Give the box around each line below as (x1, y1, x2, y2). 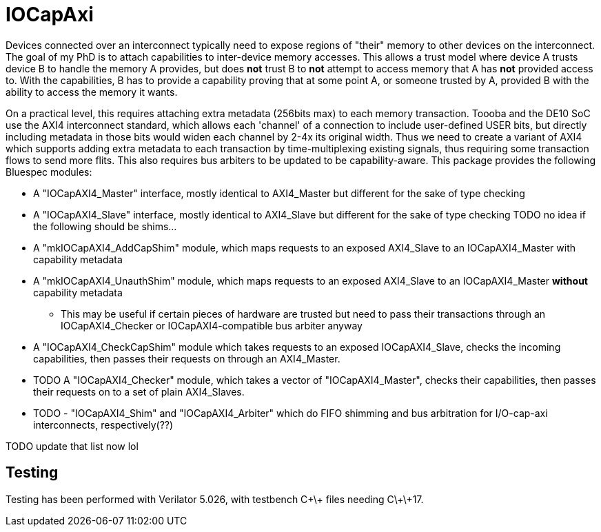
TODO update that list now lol (6, 440, 139, 452)
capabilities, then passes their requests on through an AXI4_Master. (33, 352, 340, 365)
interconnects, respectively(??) (33, 418, 174, 431)
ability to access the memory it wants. (6, 85, 178, 98)
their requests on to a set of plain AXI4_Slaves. (33, 385, 245, 398)
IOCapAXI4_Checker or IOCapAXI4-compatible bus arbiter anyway (61, 319, 363, 331)
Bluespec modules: (6, 165, 92, 178)
